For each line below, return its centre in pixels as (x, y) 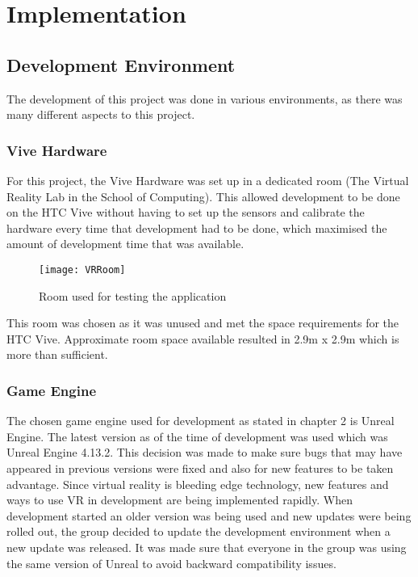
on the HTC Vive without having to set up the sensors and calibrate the (186, 212)
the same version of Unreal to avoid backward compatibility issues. (171, 563)
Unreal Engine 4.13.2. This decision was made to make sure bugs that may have (205, 452)
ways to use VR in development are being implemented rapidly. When (180, 500)
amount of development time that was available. (125, 244)
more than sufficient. (57, 354)
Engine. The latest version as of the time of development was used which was (197, 436)
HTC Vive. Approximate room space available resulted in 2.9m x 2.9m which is (203, 338)
